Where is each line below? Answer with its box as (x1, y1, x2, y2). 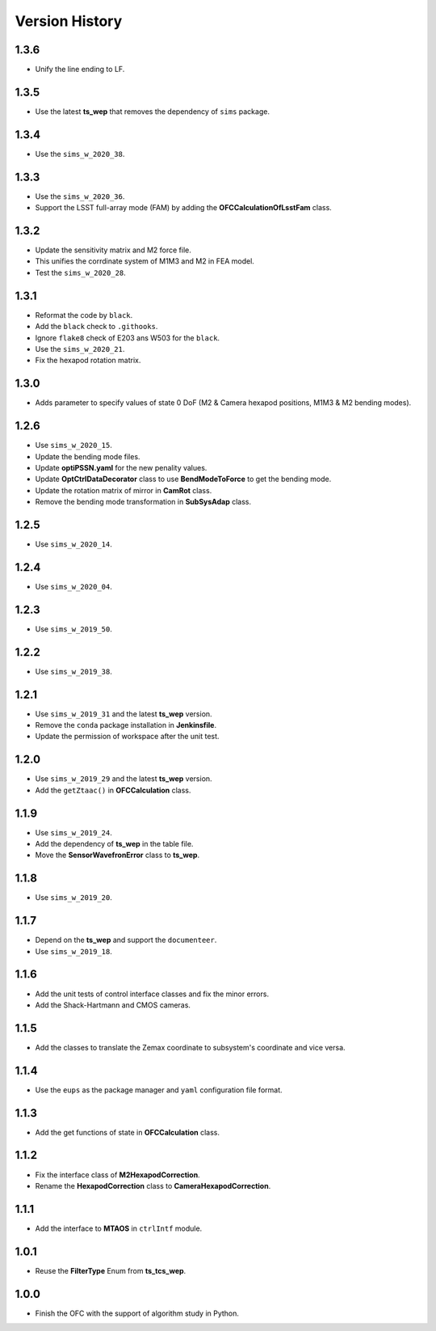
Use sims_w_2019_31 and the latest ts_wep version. (35, 708, 213, 719)
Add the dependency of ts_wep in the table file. (35, 839, 194, 848)
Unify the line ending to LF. (35, 65, 125, 74)
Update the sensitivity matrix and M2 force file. (35, 245, 191, 255)
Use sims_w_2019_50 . (35, 623, 112, 634)
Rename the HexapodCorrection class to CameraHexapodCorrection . (35, 1181, 271, 1190)
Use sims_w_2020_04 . (35, 581, 112, 591)
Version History (15, 12, 123, 30)
